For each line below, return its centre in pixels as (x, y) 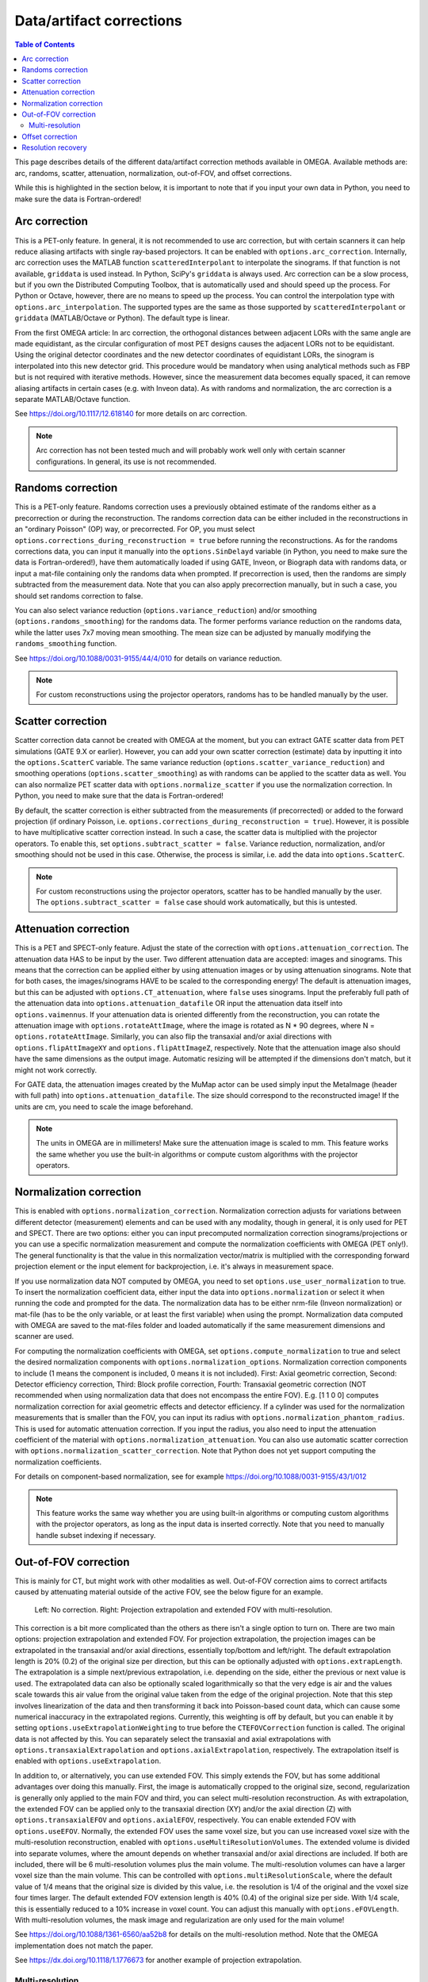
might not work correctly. (56, 1069)
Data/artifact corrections (98, 21)
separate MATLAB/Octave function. (73, 399)
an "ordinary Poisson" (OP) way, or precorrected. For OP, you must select (135, 529)
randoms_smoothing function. (66, 644)
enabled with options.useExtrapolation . (88, 1761)
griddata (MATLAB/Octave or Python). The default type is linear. (122, 318)
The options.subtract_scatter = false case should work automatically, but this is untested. (197, 902)
